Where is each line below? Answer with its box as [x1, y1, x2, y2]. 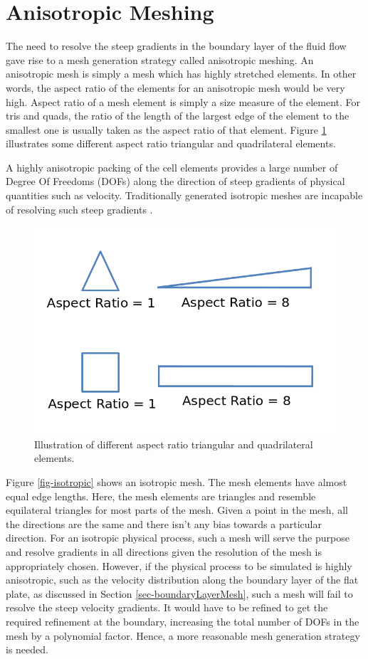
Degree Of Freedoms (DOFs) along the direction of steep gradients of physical [6, 174, 345, 189]
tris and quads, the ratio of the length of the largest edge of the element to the [6, 108, 349, 123]
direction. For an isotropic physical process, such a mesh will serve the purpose [6, 530, 349, 545]
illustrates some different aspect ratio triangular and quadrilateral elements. [6, 136, 336, 151]
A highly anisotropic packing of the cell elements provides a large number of [6, 159, 338, 174]
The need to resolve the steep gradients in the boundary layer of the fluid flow [6, 38, 347, 53]
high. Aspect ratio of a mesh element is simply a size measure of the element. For [6, 94, 361, 109]
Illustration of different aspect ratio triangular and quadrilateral [34, 436, 313, 451]
